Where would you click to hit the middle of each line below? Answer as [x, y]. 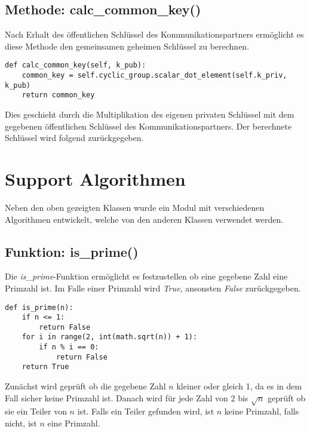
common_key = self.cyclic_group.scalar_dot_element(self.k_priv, [154, 76]
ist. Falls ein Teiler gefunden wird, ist [146, 411]
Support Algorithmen [95, 178]
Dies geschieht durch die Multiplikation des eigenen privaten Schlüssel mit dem [150, 114]
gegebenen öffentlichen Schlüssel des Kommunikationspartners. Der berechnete [148, 126]
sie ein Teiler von [36, 411]
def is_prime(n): [39, 307]
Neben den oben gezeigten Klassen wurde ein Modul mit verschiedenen [135, 207]
